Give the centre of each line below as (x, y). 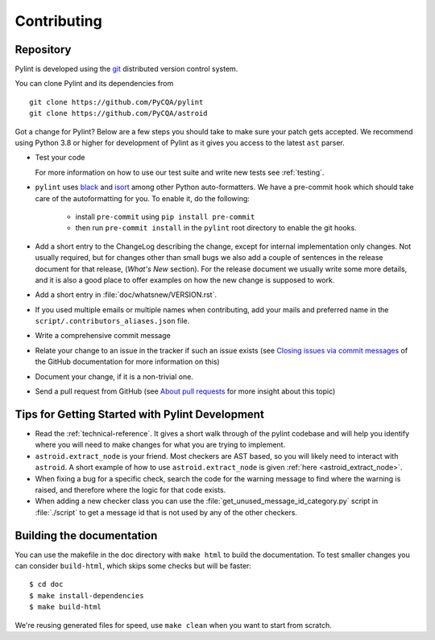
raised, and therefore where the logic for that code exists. (130, 489)
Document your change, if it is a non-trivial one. (114, 376)
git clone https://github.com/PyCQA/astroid (119, 114)
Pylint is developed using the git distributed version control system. (126, 69)
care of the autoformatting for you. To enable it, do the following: (142, 198)
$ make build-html (66, 607)
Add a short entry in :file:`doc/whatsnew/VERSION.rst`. (126, 295)
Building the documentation (86, 535)
